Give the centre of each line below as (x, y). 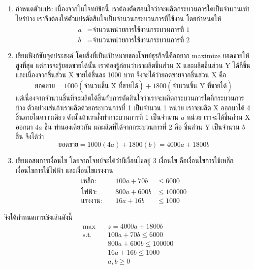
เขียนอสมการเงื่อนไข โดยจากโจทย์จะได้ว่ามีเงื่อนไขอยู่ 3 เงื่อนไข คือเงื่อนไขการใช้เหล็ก (125, 160)
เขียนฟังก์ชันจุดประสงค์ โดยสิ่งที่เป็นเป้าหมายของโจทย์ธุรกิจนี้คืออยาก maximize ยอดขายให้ (132, 55)
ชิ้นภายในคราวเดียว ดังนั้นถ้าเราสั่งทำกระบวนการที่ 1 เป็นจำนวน (97, 117)
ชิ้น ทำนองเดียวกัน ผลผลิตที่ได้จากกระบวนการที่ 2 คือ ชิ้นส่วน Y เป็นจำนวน (142, 126)
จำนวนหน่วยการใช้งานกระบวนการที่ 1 (141, 30)
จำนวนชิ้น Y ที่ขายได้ (200, 86)
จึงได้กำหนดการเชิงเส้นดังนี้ (38, 217)
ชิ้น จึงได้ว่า (30, 136)
